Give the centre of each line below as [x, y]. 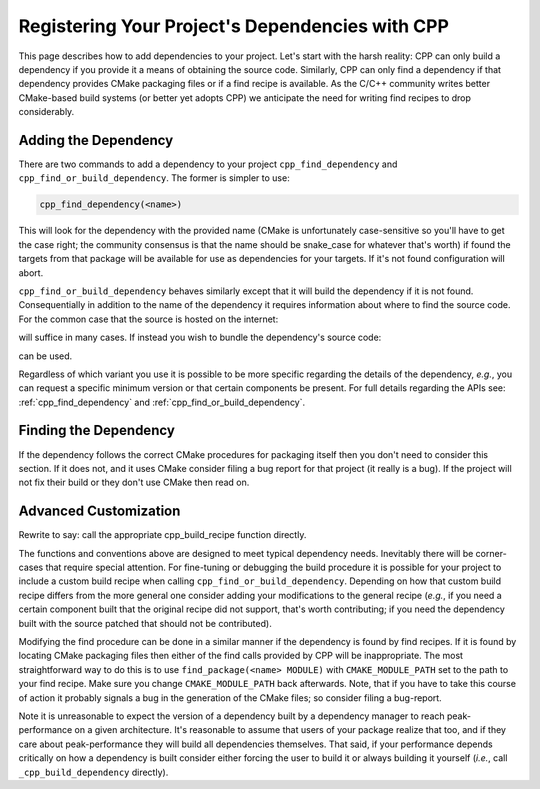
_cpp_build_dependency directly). [93, 772]
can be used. [45, 356]
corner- [491, 553]
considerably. [46, 112]
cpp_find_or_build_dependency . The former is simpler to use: [154, 178]
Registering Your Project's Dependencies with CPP [234, 26]
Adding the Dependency [96, 140]
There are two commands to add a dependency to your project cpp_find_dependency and [208, 164]
